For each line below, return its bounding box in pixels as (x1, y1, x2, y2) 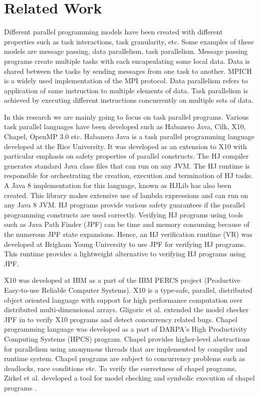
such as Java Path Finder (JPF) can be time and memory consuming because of (4, 219, 250, 229)
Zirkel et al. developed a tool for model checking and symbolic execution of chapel (4, 373, 255, 383)
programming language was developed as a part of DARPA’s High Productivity (4, 324, 247, 334)
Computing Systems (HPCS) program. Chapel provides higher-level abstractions (4, 333, 250, 344)
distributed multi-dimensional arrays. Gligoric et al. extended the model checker (4, 304, 249, 315)
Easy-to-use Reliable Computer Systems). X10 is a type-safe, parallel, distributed (4, 284, 253, 295)
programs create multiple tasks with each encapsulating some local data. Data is (4, 55, 250, 66)
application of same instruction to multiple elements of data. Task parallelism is (4, 85, 248, 95)
